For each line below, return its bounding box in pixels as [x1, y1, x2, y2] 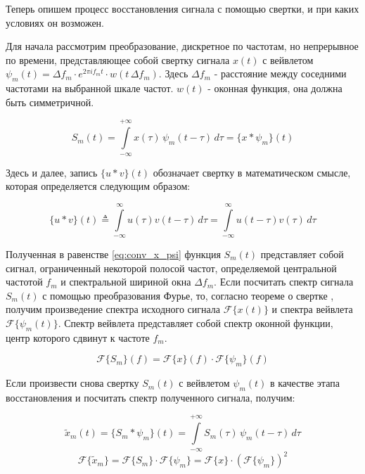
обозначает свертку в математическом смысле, [153, 165, 351, 179]
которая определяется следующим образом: [6, 179, 191, 193]
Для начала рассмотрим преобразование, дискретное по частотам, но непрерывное [6, 39, 359, 53]
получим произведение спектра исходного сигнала [6, 302, 221, 316]
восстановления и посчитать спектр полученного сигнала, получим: [6, 390, 295, 404]
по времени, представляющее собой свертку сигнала [6, 52, 230, 67]
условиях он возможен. [6, 15, 105, 30]
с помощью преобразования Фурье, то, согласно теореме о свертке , [42, 288, 334, 302]
